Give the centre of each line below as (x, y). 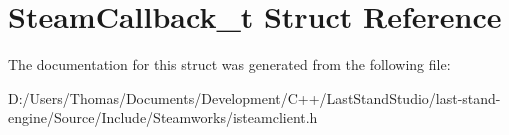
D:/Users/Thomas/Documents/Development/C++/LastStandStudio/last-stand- (254, 97)
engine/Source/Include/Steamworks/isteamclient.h (163, 117)
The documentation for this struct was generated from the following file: (229, 64)
